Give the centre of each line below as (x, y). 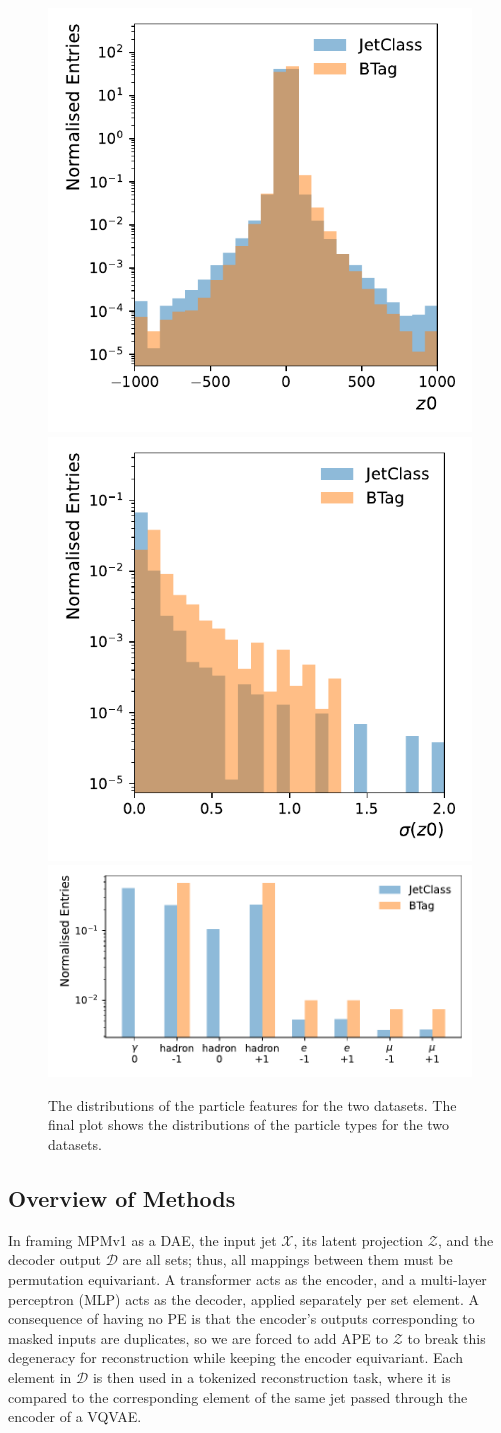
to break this (446, 1337)
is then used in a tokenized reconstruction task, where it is (271, 1376)
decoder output (55, 1259)
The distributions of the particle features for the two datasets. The (252, 1104)
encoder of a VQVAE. (75, 1416)
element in (40, 1376)
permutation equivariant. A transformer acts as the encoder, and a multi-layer (247, 1278)
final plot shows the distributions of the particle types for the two (249, 1124)
